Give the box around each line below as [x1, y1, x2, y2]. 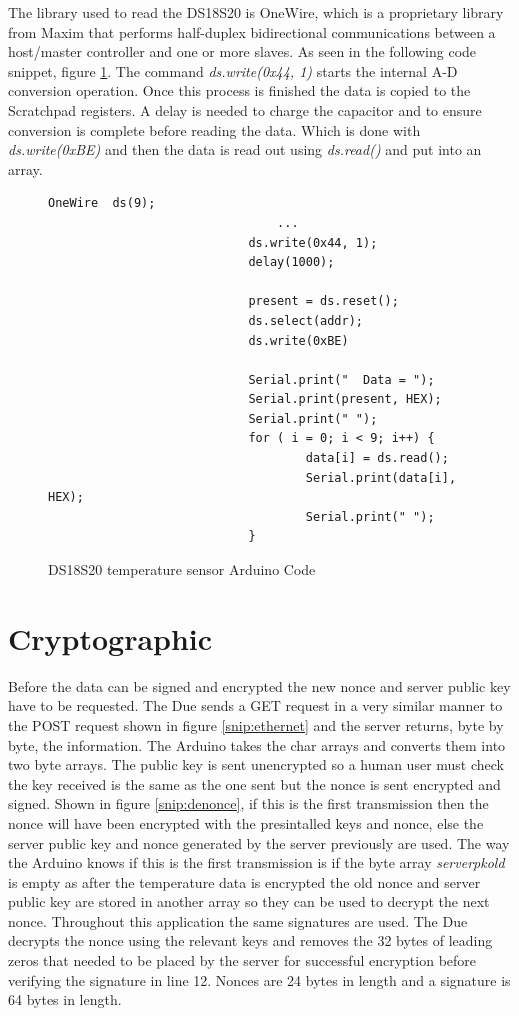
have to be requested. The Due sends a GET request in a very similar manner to [8, 695, 503, 716]
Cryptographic [8, 617, 213, 658]
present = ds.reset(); [248, 294, 399, 309]
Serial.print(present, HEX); [248, 392, 442, 407]
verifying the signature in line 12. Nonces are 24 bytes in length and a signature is [8, 969, 511, 990]
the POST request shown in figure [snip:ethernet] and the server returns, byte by [8, 714, 504, 735]
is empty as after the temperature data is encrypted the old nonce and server [8, 871, 481, 892]
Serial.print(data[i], [305, 470, 457, 485]
